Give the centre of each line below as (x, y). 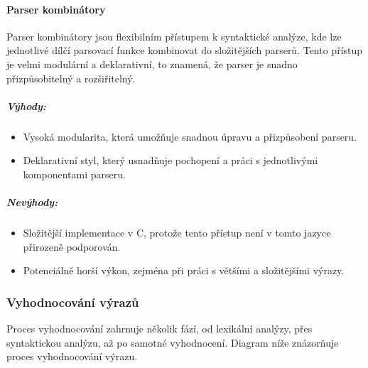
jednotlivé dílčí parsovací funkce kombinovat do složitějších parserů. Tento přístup (185, 50)
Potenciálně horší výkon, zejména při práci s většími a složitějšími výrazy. (184, 270)
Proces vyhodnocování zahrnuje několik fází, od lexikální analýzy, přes (159, 329)
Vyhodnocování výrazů (73, 302)
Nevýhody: (32, 202)
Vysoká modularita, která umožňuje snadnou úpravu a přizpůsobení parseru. (190, 136)
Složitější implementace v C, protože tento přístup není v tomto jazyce (177, 233)
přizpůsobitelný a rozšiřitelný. (71, 78)
